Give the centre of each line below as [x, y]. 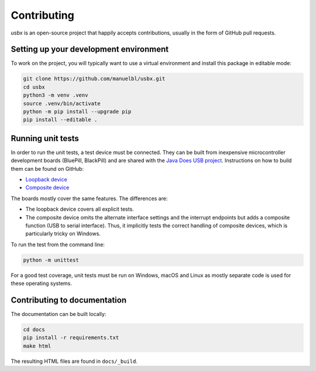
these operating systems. [42, 283]
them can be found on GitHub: [47, 169]
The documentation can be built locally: [59, 314]
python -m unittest [51, 260]
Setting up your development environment [90, 49]
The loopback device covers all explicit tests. [80, 209]
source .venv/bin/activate [62, 103]
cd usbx [34, 87]
